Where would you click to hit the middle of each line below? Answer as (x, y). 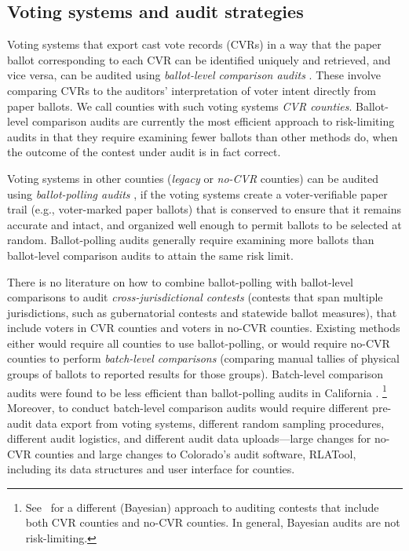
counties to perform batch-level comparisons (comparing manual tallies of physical (204, 358)
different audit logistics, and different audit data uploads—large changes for (189, 438)
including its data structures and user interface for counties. (151, 469)
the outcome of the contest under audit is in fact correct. (144, 152)
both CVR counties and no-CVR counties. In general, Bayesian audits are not (213, 522)
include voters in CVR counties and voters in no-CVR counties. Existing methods (204, 328)
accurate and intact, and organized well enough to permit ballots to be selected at (204, 224)
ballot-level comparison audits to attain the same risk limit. (150, 255)
